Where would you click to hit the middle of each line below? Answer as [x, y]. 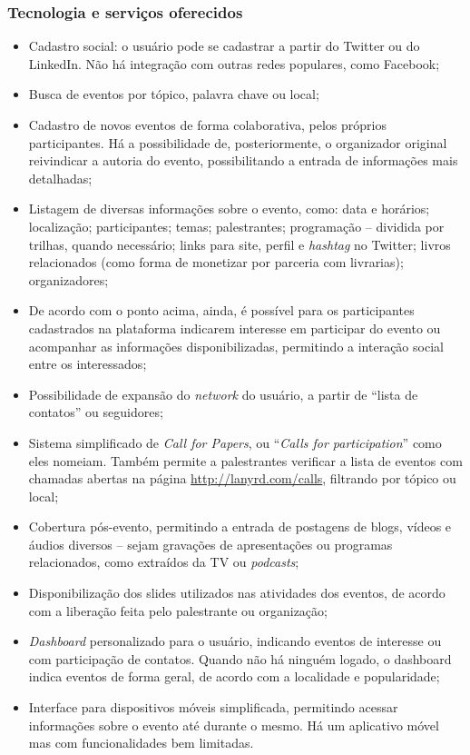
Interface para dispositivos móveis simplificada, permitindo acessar [213, 707]
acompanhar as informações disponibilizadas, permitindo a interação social [236, 346]
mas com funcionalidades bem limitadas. [141, 743]
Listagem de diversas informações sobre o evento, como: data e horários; [229, 209]
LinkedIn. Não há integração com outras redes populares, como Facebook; [234, 63]
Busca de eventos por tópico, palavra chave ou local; [174, 94]
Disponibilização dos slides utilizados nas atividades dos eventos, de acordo [237, 593]
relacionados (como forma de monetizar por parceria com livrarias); [216, 262]
